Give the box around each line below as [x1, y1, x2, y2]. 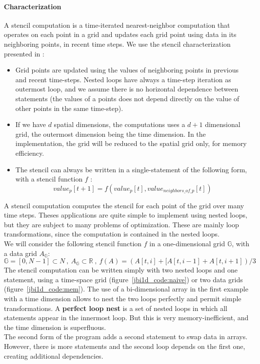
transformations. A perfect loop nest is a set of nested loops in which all [4, 303, 227, 313]
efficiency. [15, 147, 44, 158]
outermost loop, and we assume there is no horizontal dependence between [15, 84, 239, 94]
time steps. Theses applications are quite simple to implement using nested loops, [4, 210, 247, 220]
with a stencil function [15, 174, 83, 184]
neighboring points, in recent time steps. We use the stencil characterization [4, 38, 231, 49]
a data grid [4, 248, 37, 258]
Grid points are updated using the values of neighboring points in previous [15, 65, 239, 75]
